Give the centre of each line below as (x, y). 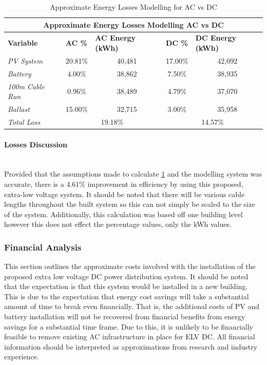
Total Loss (24, 121)
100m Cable (26, 86)
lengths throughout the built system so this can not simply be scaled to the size (130, 204)
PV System (25, 60)
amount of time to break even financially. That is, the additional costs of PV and (132, 306)
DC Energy (216, 38)
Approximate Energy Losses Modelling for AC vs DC (133, 7)
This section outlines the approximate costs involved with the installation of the (130, 266)
